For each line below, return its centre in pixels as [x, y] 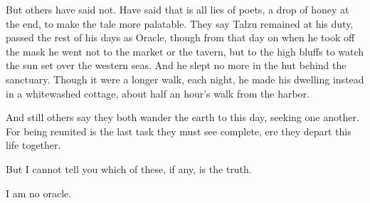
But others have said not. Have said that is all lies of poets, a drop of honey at [178, 9]
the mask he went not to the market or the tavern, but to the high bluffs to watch [185, 51]
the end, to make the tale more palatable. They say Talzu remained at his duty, [180, 23]
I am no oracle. [39, 193]
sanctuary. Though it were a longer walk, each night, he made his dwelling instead [185, 79]
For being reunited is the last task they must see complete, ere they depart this [179, 131]
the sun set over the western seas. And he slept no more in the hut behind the [176, 65]
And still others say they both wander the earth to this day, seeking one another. [183, 117]
